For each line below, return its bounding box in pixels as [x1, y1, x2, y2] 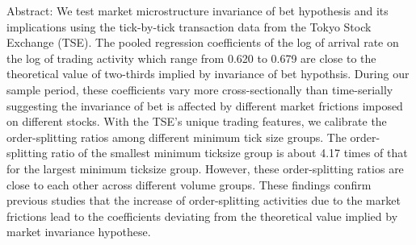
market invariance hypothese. [6, 223, 151, 240]
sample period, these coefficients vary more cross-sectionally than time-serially [6, 81, 393, 98]
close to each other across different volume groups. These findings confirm [6, 176, 372, 193]
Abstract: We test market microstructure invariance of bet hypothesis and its [6, 2, 389, 19]
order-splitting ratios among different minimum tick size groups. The [6, 128, 347, 145]
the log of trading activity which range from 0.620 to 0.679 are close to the [6, 49, 376, 66]
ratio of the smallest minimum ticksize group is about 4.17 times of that [51, 144, 408, 161]
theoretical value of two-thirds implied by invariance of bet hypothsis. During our [6, 65, 410, 82]
